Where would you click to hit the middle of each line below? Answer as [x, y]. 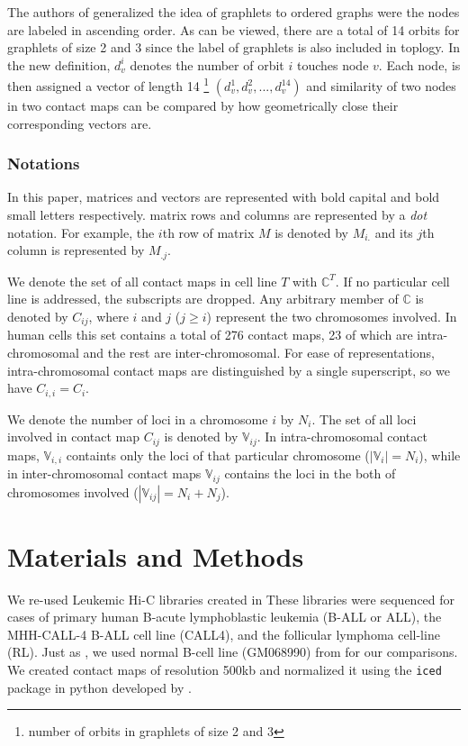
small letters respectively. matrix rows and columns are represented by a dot [217, 215]
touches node [333, 64]
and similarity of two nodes [381, 86]
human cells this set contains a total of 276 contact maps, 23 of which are [210, 335]
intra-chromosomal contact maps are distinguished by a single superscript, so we [229, 370]
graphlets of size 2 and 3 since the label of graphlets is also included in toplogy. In [234, 47]
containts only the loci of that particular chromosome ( [218, 455]
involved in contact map [73, 437]
